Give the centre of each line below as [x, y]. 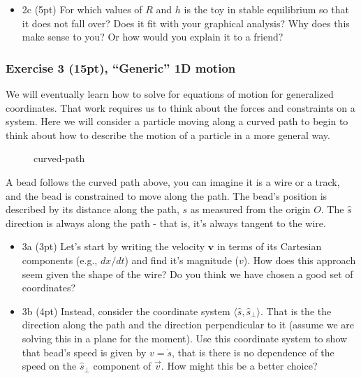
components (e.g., [60, 260]
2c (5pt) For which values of [82, 9]
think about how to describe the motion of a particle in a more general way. [168, 135]
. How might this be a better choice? [239, 366]
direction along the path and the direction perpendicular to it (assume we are [188, 325]
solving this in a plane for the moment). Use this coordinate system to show [185, 338]
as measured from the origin [250, 209]
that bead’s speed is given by [84, 352]
